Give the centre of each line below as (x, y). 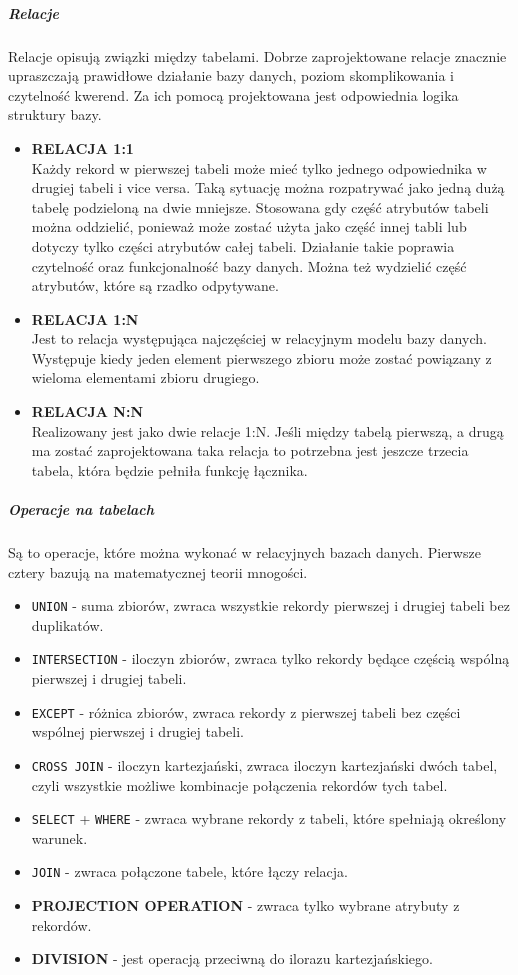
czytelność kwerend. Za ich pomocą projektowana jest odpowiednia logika (233, 94)
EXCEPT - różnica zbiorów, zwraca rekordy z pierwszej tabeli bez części (246, 711)
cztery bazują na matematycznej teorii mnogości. (158, 571)
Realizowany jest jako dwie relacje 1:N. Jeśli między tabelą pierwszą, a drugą (267, 430)
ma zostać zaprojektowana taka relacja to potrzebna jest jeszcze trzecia (250, 450)
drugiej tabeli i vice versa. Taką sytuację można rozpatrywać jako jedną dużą (268, 187)
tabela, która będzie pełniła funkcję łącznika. (169, 469)
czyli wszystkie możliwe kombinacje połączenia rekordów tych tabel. (239, 784)
